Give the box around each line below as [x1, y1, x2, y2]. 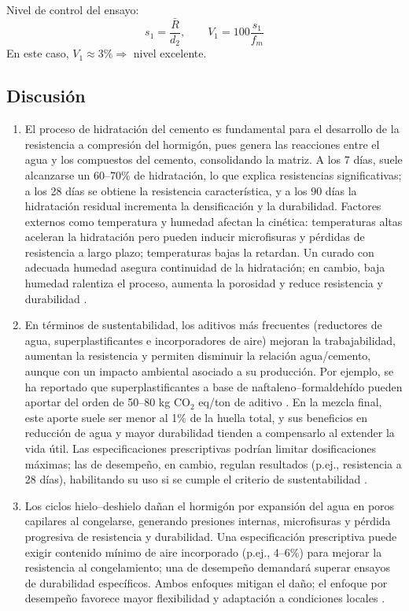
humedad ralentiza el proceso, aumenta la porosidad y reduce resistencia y [24, 275, 383, 291]
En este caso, [6, 45, 69, 61]
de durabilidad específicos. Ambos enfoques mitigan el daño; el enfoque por [24, 574, 388, 591]
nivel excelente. [133, 45, 207, 61]
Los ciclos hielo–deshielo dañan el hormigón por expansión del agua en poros [24, 497, 395, 513]
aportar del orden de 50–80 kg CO [24, 394, 190, 410]
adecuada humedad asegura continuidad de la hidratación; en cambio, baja [24, 259, 385, 276]
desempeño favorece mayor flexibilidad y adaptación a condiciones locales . [24, 590, 385, 606]
